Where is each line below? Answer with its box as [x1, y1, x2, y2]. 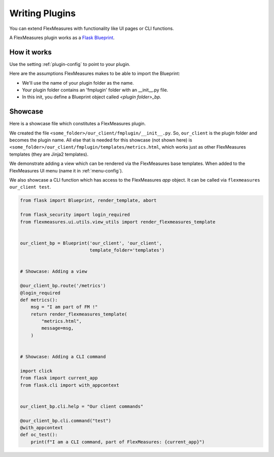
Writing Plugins [9, 8, 76, 19]
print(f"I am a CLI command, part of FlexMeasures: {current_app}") [30, 439, 205, 445]
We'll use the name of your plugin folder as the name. [22, 80, 134, 86]
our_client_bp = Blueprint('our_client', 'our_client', [20, 240, 162, 246]
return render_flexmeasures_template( [30, 311, 127, 317]
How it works [9, 48, 52, 56]
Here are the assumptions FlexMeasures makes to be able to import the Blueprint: [9, 71, 180, 77]
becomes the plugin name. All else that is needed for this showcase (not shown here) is [9, 137, 192, 143]
